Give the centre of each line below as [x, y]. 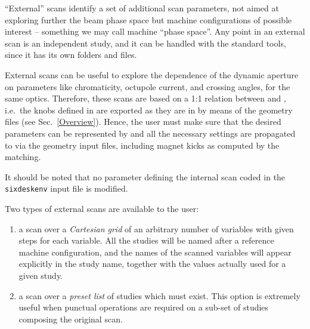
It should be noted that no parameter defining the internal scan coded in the [145, 176]
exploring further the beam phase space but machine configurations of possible [148, 19]
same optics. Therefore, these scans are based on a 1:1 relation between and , [145, 98]
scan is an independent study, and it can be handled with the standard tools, [145, 43]
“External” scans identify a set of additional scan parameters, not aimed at [142, 8]
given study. [41, 275]
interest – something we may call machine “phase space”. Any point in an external [155, 31]
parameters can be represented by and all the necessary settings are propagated [150, 133]
